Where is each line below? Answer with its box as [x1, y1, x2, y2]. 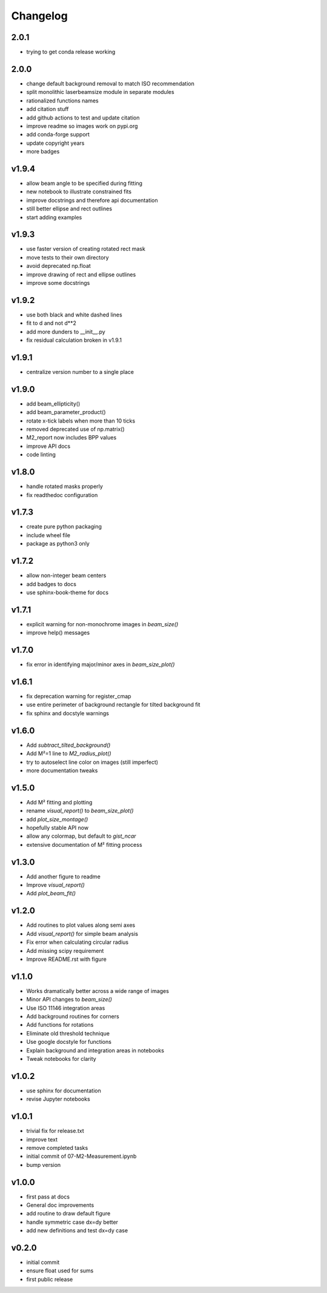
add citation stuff [26, 105, 69, 113]
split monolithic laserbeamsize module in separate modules [26, 89, 175, 96]
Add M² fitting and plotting [26, 798, 93, 806]
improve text [26, 1135, 58, 1143]
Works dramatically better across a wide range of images [26, 987, 170, 994]
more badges [26, 148, 60, 155]
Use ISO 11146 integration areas [26, 1004, 105, 1012]
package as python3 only [26, 540, 90, 547]
